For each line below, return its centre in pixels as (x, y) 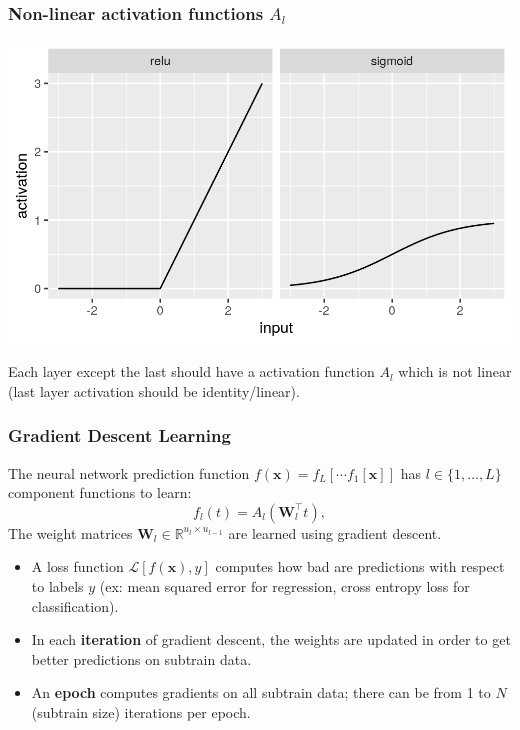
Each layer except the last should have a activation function (191, 371)
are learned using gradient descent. (335, 532)
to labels (57, 585)
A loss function (77, 566)
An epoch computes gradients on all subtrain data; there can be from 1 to (261, 692)
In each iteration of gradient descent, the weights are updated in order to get (271, 639)
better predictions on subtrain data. (141, 658)
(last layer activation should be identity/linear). (154, 390)
